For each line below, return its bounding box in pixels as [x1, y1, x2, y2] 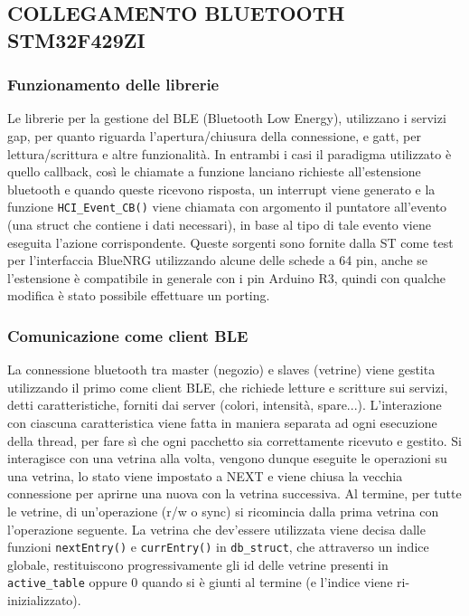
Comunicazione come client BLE [7, 324, 249, 346]
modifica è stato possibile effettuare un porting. [7, 286, 270, 305]
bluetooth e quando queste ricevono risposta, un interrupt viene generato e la [7, 179, 436, 198]
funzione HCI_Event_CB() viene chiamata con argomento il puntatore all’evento [7, 197, 447, 216]
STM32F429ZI [7, 25, 145, 53]
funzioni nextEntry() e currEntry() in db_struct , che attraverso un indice [7, 537, 429, 556]
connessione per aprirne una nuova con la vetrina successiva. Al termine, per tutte [7, 484, 462, 503]
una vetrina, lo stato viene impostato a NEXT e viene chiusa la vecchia [7, 466, 403, 485]
